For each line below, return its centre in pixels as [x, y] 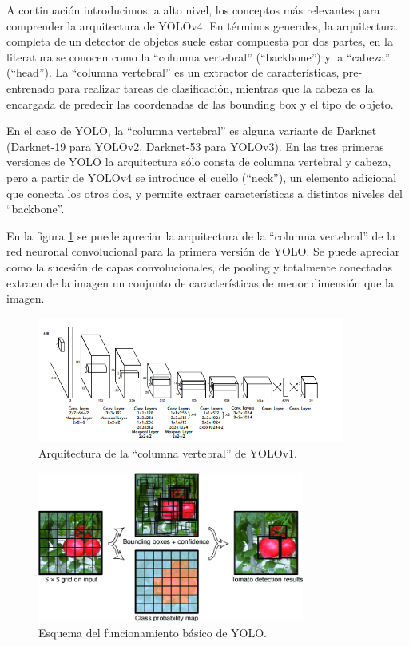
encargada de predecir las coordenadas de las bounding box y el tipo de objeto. [200, 103]
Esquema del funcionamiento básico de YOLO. [153, 632]
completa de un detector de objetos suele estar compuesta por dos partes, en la [200, 41]
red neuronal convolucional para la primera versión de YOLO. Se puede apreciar [203, 251]
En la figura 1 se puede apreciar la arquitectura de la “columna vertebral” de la [201, 235]
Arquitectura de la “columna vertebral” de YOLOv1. [168, 453]
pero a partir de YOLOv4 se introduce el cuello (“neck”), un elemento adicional [202, 177]
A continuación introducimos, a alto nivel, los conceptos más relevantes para [193, 10]
